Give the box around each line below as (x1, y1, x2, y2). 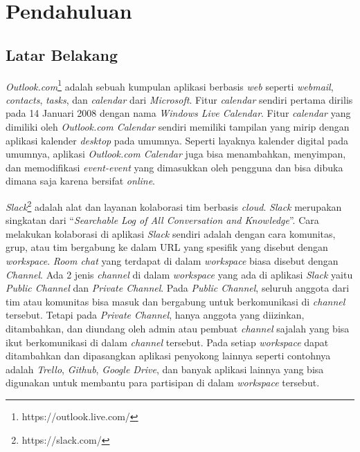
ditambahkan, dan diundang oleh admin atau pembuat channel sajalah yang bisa (6, 321, 350, 335)
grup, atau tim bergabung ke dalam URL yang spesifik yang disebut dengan (6, 240, 328, 254)
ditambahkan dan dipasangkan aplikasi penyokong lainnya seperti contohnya (6, 348, 331, 363)
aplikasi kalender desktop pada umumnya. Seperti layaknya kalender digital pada (6, 133, 348, 147)
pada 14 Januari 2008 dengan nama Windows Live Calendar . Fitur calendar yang (6, 106, 351, 120)
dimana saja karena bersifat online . (6, 173, 155, 188)
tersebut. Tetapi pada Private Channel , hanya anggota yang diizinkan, (6, 308, 305, 322)
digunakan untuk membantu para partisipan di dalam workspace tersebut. (6, 375, 320, 390)
